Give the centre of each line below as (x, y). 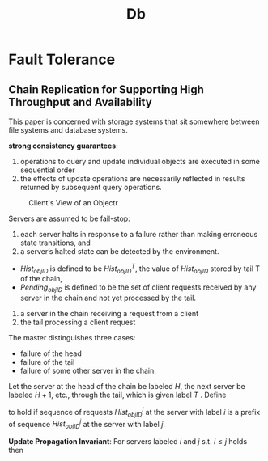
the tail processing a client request (78, 322)
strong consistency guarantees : (64, 146)
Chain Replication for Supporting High (106, 89)
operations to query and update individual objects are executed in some (140, 161)
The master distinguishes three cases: (72, 338)
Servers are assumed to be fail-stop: (70, 218)
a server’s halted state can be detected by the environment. (119, 251)
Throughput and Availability (80, 102)
